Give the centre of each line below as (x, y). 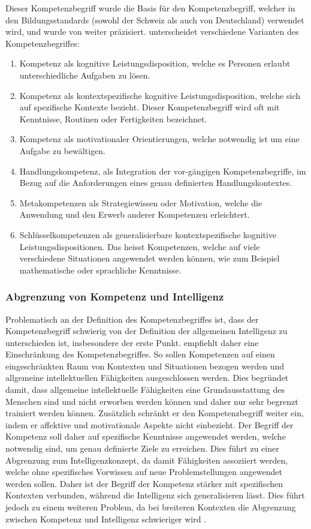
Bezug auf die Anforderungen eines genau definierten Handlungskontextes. (156, 183)
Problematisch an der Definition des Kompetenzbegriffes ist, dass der (132, 319)
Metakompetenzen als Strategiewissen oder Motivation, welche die (141, 202)
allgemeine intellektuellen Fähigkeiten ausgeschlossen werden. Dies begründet (147, 378)
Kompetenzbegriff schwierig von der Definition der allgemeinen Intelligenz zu (147, 331)
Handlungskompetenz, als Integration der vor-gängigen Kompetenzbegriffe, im (163, 171)
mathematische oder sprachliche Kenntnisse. (100, 270)
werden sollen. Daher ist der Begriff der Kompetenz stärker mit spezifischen (144, 483)
